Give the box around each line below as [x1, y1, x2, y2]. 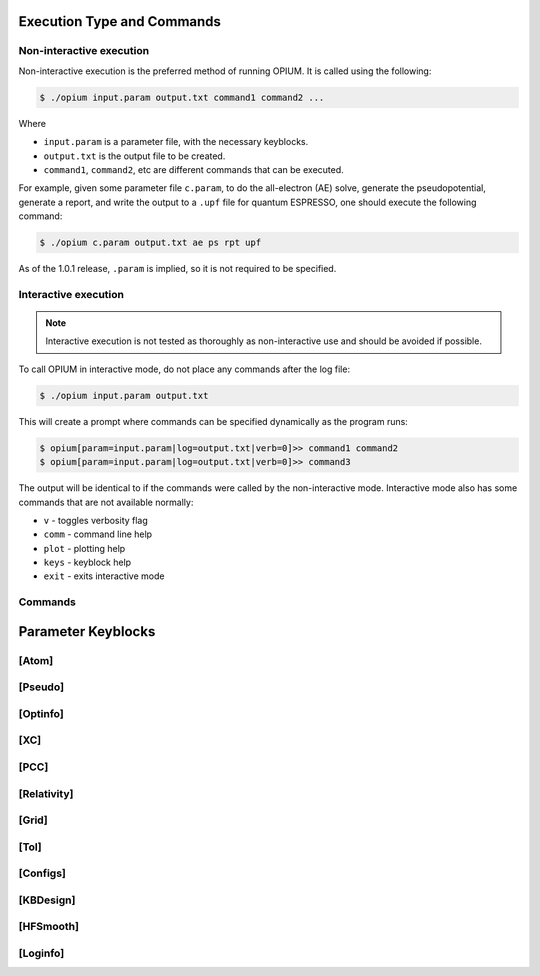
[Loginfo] [18, 946, 65, 960]
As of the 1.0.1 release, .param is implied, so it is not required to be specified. [18, 263, 337, 275]
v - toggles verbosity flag [43, 514, 149, 526]
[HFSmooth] [18, 920, 80, 934]
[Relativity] [18, 786, 74, 800]
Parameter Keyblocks [18, 623, 156, 640]
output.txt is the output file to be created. [43, 150, 226, 162]
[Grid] [18, 813, 49, 827]
